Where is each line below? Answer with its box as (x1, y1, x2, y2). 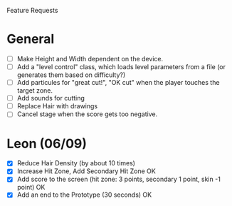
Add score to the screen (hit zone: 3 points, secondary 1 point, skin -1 (16, 175, 221, 184)
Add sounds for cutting (16, 94, 85, 103)
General (6, 31, 55, 47)
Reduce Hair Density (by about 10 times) (16, 159, 136, 168)
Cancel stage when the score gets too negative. (16, 110, 158, 118)
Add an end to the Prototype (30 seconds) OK (16, 190, 152, 199)
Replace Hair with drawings (16, 102, 97, 110)
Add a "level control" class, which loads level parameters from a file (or (16, 63, 226, 71)
